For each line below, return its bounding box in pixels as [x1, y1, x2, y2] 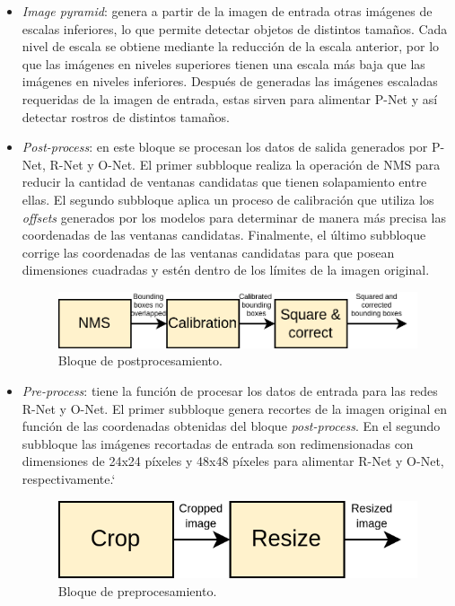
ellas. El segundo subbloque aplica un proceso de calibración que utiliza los [22, 189, 434, 208]
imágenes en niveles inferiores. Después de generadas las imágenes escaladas [22, 72, 438, 91]
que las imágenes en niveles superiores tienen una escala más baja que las [22, 54, 425, 73]
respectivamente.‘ [22, 469, 116, 487]
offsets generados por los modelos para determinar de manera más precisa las [22, 207, 446, 226]
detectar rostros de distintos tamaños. [22, 107, 230, 126]
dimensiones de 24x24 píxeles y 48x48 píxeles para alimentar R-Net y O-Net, [22, 452, 444, 470]
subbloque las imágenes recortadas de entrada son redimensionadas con [22, 434, 414, 452]
